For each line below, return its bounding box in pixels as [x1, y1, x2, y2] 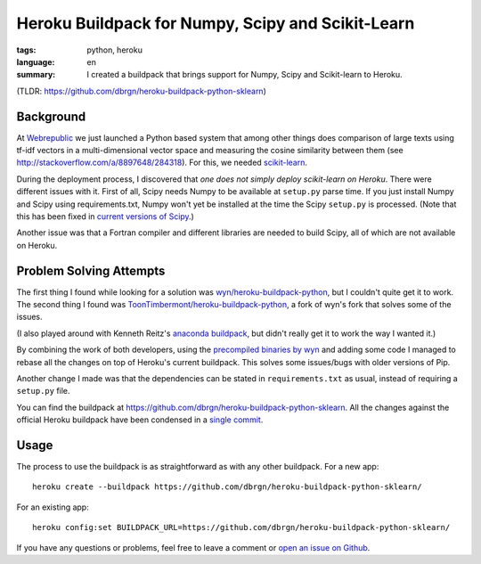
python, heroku [86, 45, 143, 55]
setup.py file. [16, 386, 70, 396]
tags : [16, 45, 37, 55]
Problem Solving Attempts [16, 263, 166, 278]
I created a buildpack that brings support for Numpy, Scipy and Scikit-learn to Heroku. [86, 69, 403, 80]
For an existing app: [16, 502, 89, 512]
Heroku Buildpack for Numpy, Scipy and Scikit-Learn [16, 13, 415, 33]
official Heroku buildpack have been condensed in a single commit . [16, 414, 264, 425]
